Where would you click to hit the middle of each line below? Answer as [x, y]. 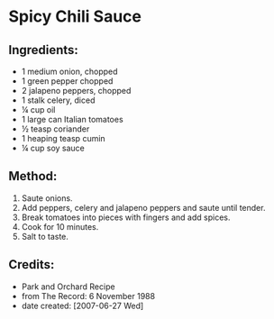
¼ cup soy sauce [53, 148]
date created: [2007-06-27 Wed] [82, 305]
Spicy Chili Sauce [75, 17]
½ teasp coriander [55, 129]
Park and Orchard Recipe [68, 287]
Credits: [32, 264]
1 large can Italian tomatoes [72, 119]
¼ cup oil [38, 109]
